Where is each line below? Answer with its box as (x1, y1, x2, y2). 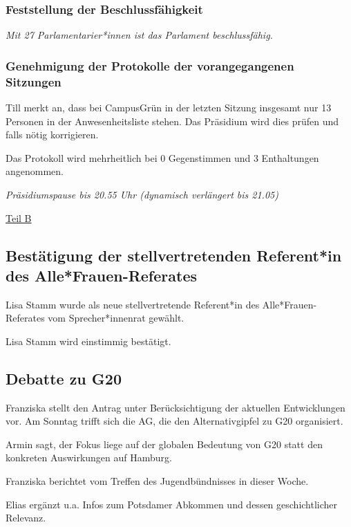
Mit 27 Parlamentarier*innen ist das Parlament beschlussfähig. (6, 28, 273, 42)
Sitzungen (6, 73, 61, 90)
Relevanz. (6, 510, 46, 525)
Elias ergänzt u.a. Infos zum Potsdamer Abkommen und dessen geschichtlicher (6, 497, 338, 511)
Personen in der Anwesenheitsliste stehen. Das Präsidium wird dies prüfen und (6, 113, 339, 128)
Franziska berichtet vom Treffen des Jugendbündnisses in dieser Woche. (6, 474, 309, 488)
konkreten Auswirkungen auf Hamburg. (6, 450, 172, 465)
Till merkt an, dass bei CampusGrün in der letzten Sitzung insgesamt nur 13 (6, 100, 332, 114)
